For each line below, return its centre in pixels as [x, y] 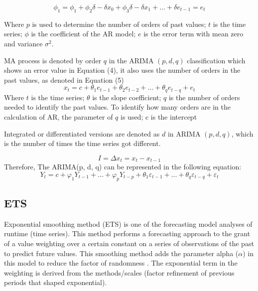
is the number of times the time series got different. [82, 143]
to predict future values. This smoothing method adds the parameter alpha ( [121, 253]
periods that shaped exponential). [56, 282]
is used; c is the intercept [159, 117]
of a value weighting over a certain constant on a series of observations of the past [129, 243]
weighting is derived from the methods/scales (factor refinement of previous [119, 272]
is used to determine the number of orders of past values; [119, 24]
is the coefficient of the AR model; [83, 34]
